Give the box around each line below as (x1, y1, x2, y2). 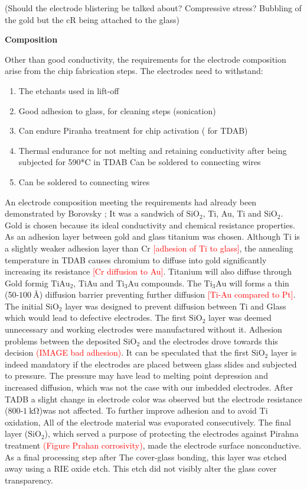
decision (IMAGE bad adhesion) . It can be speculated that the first (5, 346, 249, 359)
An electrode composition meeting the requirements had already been (5, 195, 257, 208)
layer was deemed (208, 311, 272, 324)
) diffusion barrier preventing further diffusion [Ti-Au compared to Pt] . (39, 288, 296, 301)
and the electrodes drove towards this (142, 334, 278, 347)
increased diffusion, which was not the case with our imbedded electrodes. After (5, 381, 293, 394)
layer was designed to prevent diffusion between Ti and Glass (65, 299, 286, 312)
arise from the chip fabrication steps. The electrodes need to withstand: (5, 65, 263, 77)
